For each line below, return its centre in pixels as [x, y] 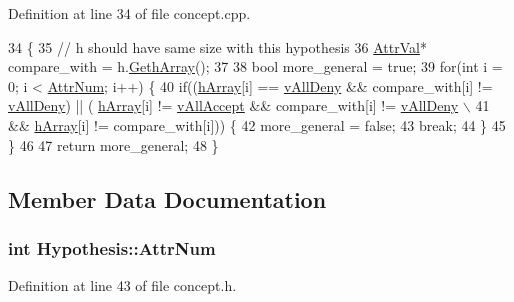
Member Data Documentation [167, 198]
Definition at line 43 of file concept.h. [122, 285]
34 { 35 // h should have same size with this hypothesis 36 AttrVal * [217, 46]
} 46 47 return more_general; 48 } [113, 144]
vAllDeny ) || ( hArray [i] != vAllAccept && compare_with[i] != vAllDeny [233, 105]
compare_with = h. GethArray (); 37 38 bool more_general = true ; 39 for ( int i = [255, 66]
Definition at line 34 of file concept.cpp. [129, 13]
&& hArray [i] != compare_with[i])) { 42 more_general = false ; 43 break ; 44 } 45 [257, 124]
